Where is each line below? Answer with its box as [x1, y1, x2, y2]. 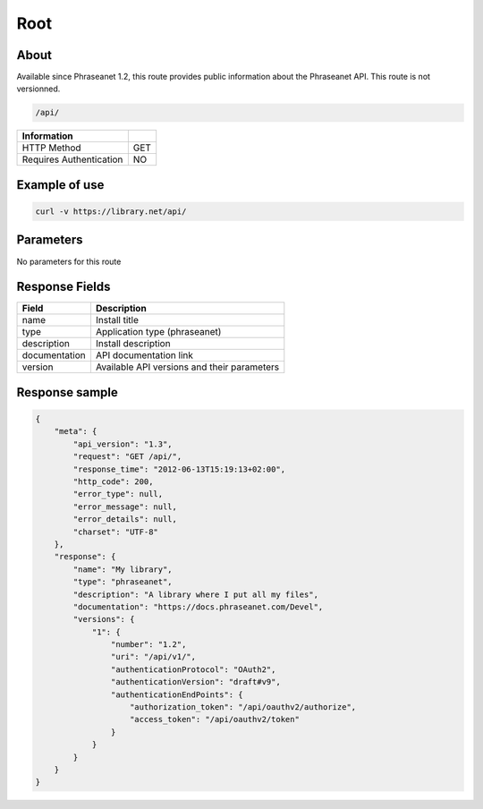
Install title [95, 314, 139, 327]
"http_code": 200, [72, 477, 154, 487]
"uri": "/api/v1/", [110, 651, 197, 662]
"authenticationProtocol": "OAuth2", [110, 664, 276, 675]
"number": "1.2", [110, 640, 187, 650]
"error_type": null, [72, 489, 164, 499]
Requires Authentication [21, 153, 123, 166]
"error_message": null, [72, 501, 178, 512]
